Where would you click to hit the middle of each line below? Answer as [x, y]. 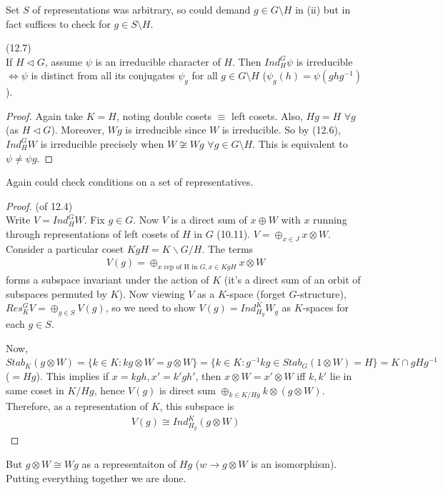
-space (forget [256, 293]
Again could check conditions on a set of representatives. [130, 182]
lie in [341, 375]
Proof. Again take [45, 115]
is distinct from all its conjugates [103, 75]
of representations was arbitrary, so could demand [141, 9]
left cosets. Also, [267, 115]
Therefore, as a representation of [77, 406]
